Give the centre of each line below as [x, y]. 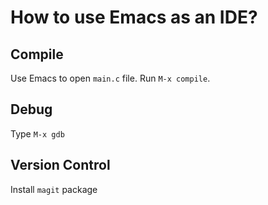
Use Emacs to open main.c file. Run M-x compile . [110, 78]
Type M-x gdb [37, 133]
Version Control [60, 165]
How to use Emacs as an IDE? [134, 17]
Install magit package [54, 189]
